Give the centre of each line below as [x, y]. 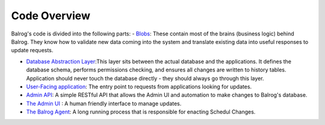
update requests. [32, 50]
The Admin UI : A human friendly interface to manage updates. [104, 103]
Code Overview [51, 16]
